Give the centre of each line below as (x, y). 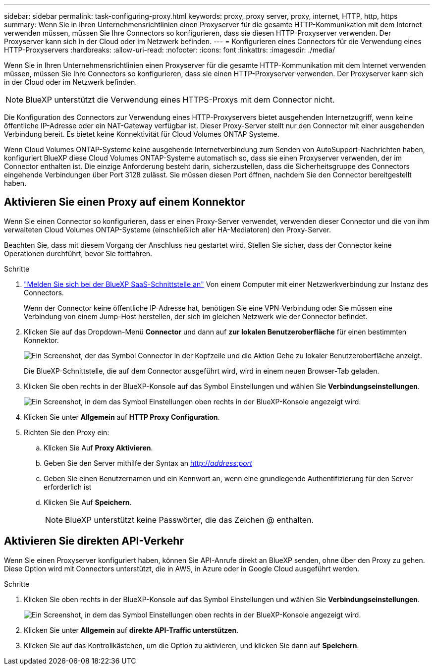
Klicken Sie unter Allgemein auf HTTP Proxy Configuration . (122, 417)
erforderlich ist (68, 487)
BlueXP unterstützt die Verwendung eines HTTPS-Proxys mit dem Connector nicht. (180, 100)
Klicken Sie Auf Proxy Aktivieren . (98, 447)
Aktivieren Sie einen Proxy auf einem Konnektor (125, 202)
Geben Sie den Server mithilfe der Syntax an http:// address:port (148, 463)
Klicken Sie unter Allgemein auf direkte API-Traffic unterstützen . (131, 630)
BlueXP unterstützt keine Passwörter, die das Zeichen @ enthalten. (190, 520)
